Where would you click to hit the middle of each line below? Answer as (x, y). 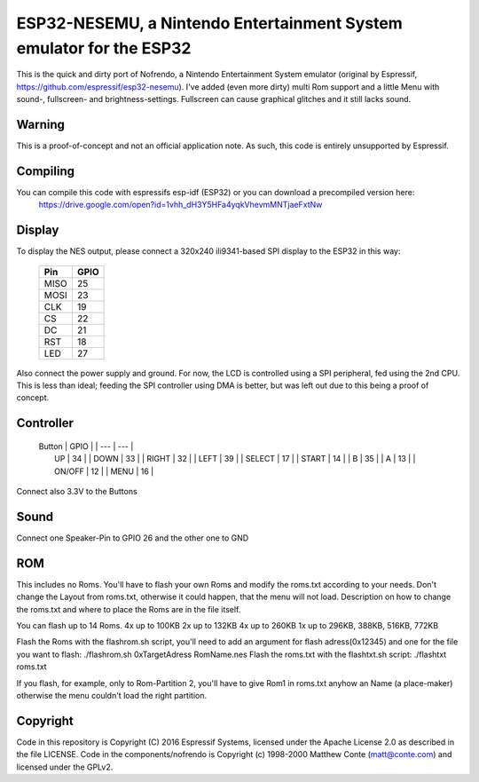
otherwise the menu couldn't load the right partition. (112, 695)
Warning (41, 124)
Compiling (46, 171)
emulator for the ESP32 (104, 48)
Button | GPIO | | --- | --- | (86, 446)
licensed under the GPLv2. (65, 767)
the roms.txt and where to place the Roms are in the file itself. (129, 609)
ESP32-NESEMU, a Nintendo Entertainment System (209, 23)
